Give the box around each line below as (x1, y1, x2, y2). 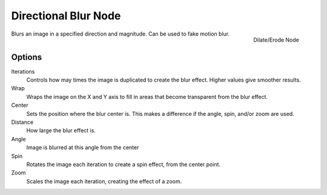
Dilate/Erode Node (253, 36, 299, 43)
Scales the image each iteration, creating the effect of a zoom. (26, 177, 182, 185)
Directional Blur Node (11, 9, 121, 22)
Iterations (11, 68, 35, 75)
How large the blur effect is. (26, 127, 96, 134)
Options (11, 52, 42, 62)
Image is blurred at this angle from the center (26, 144, 139, 151)
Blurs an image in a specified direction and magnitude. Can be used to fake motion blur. (11, 30, 230, 37)
